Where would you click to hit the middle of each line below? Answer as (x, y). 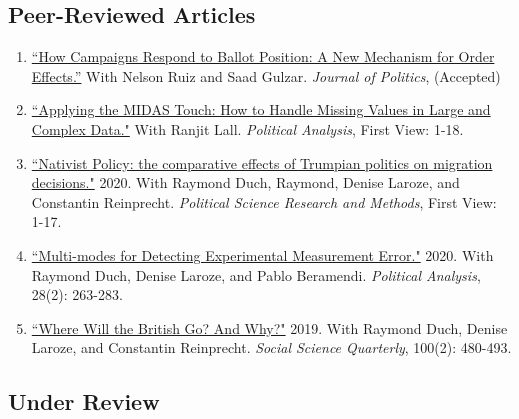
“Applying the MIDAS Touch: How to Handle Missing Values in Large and (261, 109)
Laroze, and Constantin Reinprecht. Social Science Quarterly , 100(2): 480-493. (271, 347)
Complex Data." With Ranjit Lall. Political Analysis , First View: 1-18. (247, 128)
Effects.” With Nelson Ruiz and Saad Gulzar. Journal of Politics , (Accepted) (266, 75)
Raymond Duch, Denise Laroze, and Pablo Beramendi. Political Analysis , (256, 274)
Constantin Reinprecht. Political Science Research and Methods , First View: (264, 201)
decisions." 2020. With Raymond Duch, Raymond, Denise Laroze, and (245, 182)
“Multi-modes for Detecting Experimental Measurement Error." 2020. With (262, 254)
